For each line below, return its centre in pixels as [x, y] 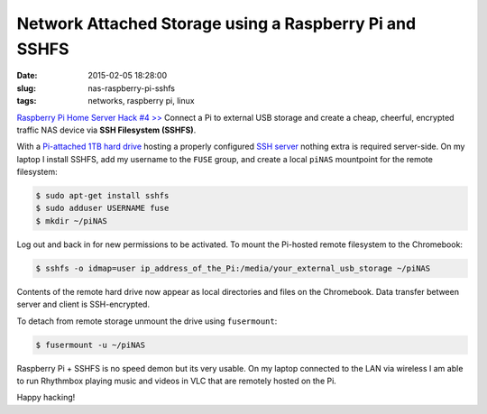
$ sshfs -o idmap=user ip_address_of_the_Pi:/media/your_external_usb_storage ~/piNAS [233, 268]
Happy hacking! [46, 398]
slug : [26, 88]
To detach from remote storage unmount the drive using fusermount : [147, 321]
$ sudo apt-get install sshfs [102, 196]
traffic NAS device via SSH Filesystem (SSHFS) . [106, 130]
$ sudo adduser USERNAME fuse [102, 208]
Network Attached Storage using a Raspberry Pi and [216, 23]
